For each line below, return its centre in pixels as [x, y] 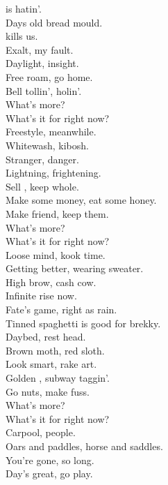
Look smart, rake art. [51, 364]
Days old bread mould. [54, 22]
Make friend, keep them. [57, 213]
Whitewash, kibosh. [47, 145]
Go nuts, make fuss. [48, 391]
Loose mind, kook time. [56, 254]
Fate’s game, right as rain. [61, 309]
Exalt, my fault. [40, 49]
